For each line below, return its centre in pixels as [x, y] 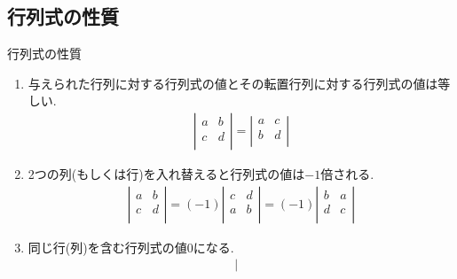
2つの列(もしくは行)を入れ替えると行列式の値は [166, 174]
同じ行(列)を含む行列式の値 [107, 247]
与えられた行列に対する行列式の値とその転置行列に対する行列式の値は [233, 83]
